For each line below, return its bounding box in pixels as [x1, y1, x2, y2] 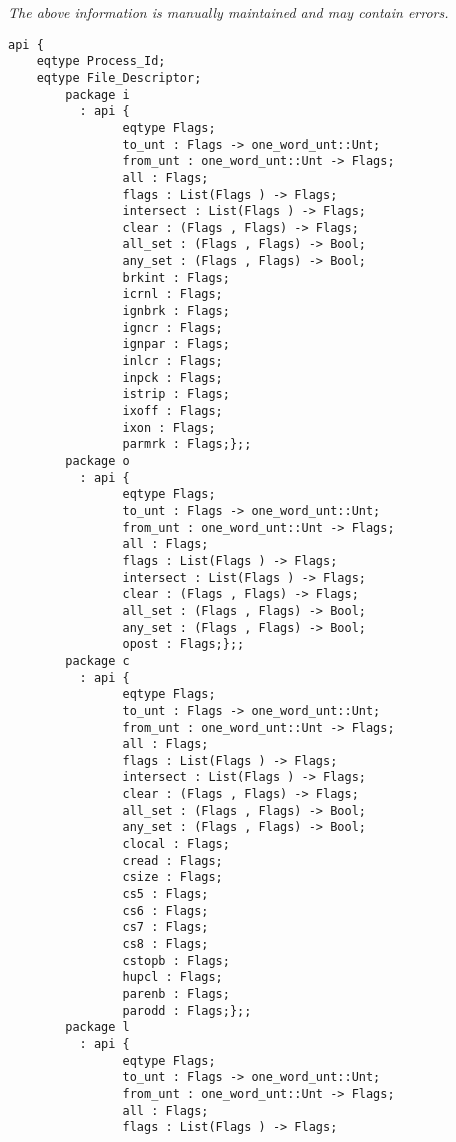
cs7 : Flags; [122, 920, 209, 935]
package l [65, 1020, 130, 1035]
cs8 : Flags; [122, 937, 209, 952]
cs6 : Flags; [122, 903, 209, 918]
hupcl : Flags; [122, 970, 223, 985]
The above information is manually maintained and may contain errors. [8, 2, 449, 22]
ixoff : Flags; [122, 404, 223, 419]
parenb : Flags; [122, 987, 230, 1001]
